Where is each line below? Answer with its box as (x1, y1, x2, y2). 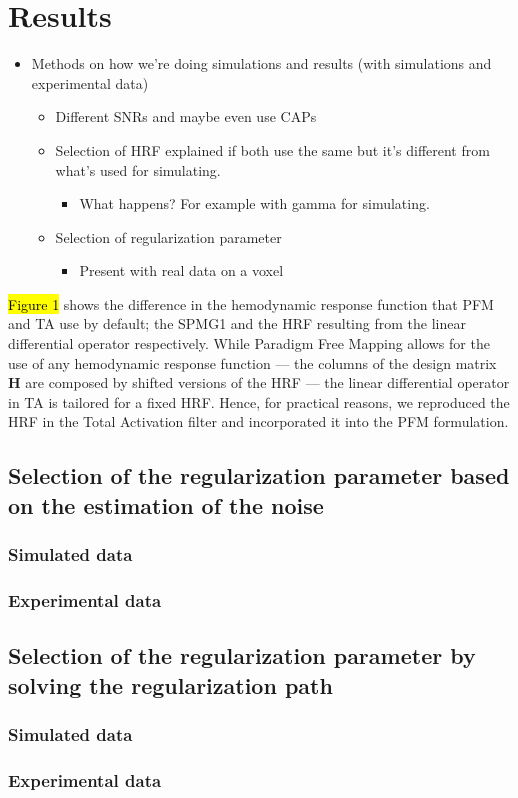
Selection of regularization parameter (55, 226, 282, 247)
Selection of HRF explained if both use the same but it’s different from (55, 139, 490, 160)
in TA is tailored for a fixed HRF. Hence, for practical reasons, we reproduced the (8, 391, 510, 412)
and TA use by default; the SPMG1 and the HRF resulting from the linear (8, 313, 466, 334)
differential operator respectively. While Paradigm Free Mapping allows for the (8, 333, 490, 354)
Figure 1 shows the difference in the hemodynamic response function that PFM (8, 293, 494, 314)
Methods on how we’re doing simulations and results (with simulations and (31, 53, 492, 74)
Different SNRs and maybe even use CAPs (55, 106, 317, 127)
